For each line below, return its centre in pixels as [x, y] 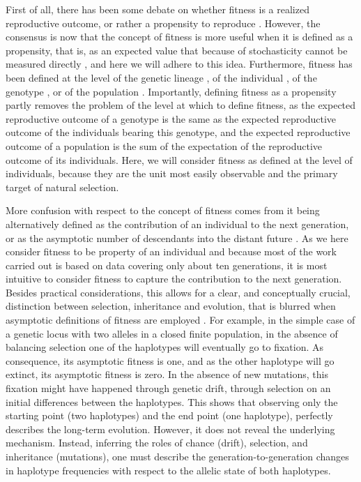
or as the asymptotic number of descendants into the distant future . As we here [177, 238]
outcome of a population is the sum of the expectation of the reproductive [164, 145]
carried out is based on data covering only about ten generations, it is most [167, 265]
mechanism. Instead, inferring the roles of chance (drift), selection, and [157, 443]
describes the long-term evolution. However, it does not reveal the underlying [170, 429]
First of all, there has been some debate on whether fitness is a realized [158, 9]
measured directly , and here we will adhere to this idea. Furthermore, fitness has [179, 64]
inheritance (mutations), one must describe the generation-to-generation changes [177, 456]
